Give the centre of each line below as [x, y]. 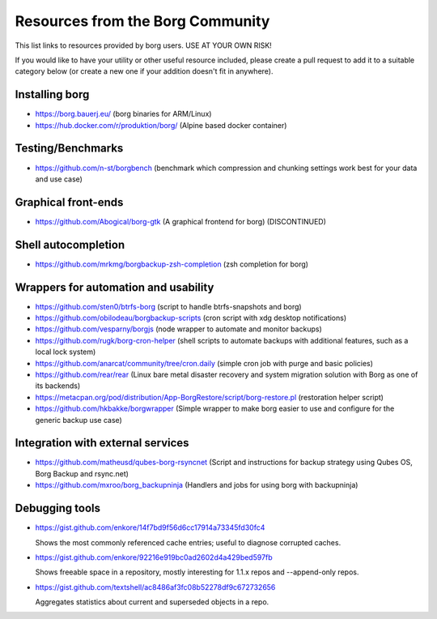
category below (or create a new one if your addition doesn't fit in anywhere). [144, 71]
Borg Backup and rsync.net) [82, 473]
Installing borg [52, 94]
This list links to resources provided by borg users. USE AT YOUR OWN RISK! [144, 45]
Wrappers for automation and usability [115, 287]
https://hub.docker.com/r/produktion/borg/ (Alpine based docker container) [161, 125]
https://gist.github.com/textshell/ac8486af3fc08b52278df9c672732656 [155, 587]
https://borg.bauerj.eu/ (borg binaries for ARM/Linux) [123, 114]
